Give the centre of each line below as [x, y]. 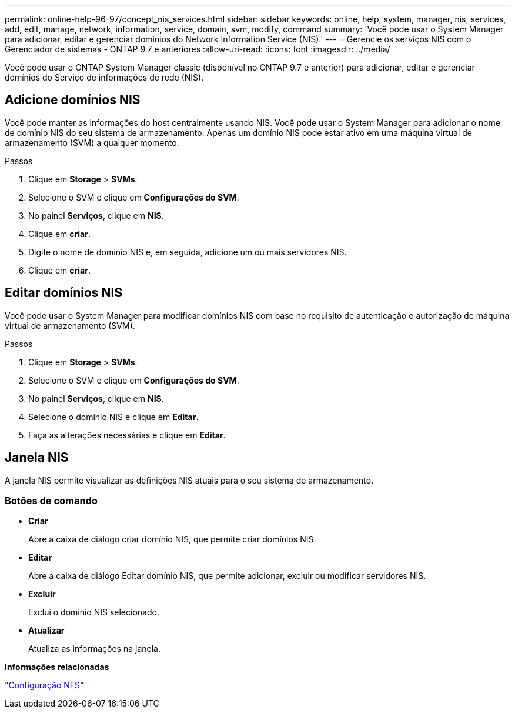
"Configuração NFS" [44, 685]
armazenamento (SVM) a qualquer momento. [92, 142]
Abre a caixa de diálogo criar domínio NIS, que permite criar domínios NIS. [172, 539]
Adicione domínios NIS [73, 100]
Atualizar [46, 631]
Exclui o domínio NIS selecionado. [94, 612]
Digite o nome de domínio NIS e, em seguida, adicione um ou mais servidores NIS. [188, 252]
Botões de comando [51, 500]
